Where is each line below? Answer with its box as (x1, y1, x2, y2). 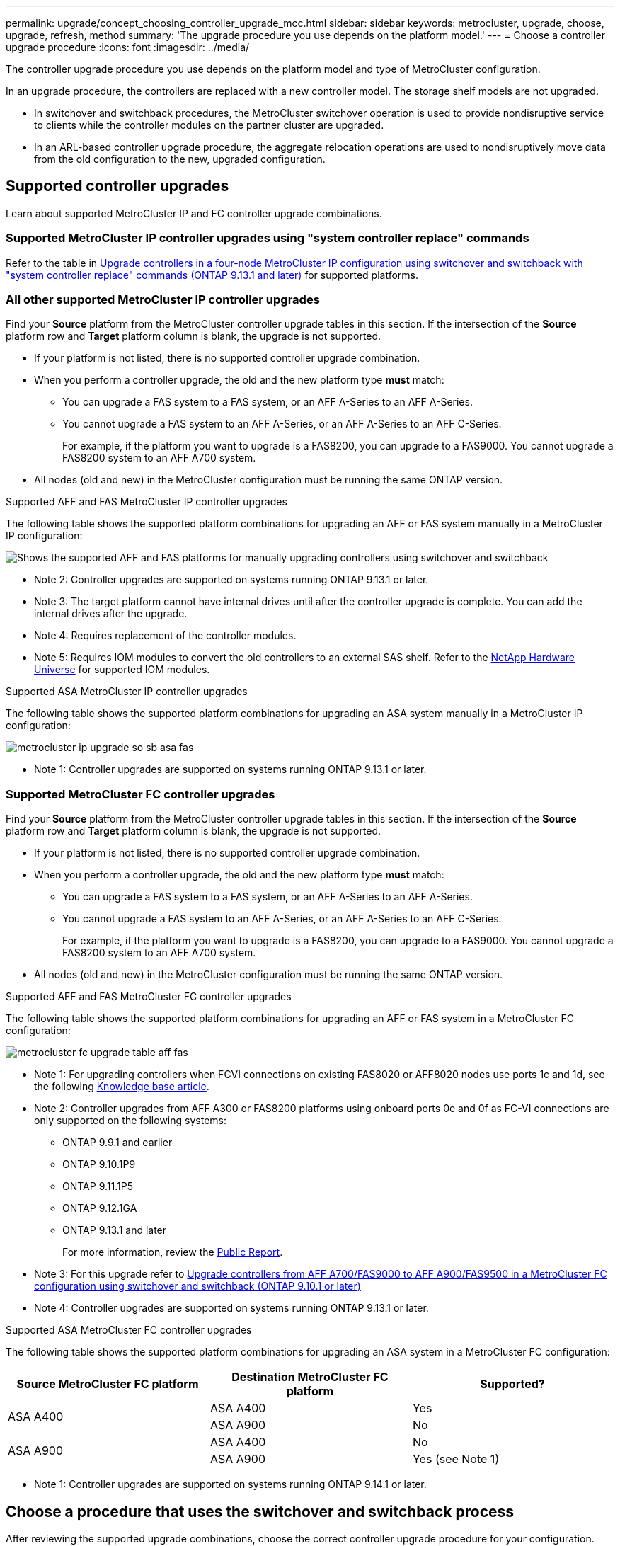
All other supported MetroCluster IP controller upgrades (6, 292, 320, 307)
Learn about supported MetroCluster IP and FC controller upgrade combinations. (6, 207, 382, 219)
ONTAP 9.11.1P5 (62, 1180, 133, 1193)
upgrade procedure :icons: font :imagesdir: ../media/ (6, 41, 250, 53)
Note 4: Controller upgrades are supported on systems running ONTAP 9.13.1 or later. (34, 1302, 429, 1315)
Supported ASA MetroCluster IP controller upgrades (6, 685, 248, 698)
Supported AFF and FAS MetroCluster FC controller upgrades (6, 990, 292, 1003)
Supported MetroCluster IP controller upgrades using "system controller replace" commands (6, 231, 529, 246)
